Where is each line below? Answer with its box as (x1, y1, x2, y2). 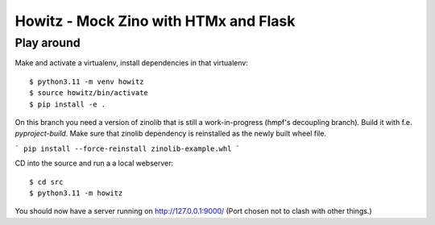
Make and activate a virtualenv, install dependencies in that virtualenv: (14, 58, 249, 68)
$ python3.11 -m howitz (29, 188, 123, 198)
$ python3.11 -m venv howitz (29, 77, 144, 86)
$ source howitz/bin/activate (29, 89, 149, 98)
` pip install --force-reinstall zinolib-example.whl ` (14, 144, 241, 153)
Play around (14, 35, 81, 50)
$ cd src (29, 177, 64, 186)
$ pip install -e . (29, 99, 106, 109)
